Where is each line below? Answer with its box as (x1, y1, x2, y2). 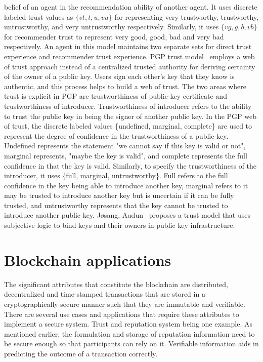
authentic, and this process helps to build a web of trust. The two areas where (4, 81, 246, 91)
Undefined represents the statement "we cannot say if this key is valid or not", (4, 140, 246, 151)
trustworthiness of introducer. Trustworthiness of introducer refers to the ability (4, 100, 252, 111)
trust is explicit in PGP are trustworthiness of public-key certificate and (4, 91, 227, 101)
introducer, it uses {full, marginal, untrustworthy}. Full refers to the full (4, 170, 228, 181)
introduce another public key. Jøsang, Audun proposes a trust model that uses (4, 210, 250, 220)
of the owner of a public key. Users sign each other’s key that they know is (4, 71, 235, 82)
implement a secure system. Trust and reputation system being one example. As (4, 318, 252, 329)
